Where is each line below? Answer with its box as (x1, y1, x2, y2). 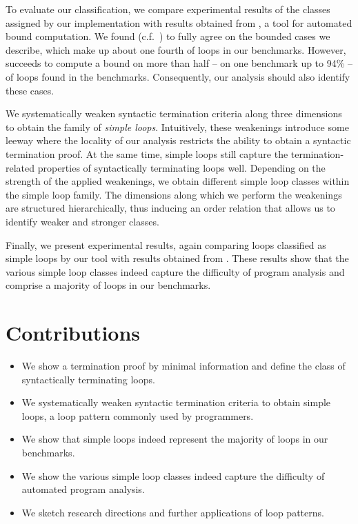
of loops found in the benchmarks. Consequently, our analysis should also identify (6, 69, 350, 83)
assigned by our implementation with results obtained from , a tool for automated (6, 15, 352, 30)
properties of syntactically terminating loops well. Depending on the (37, 160, 326, 174)
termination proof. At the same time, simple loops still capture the (6, 146, 288, 161)
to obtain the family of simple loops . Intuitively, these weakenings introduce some (6, 119, 349, 134)
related (6, 160, 35, 174)
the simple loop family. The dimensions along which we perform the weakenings (6, 187, 342, 201)
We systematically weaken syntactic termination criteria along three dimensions (6, 106, 342, 121)
